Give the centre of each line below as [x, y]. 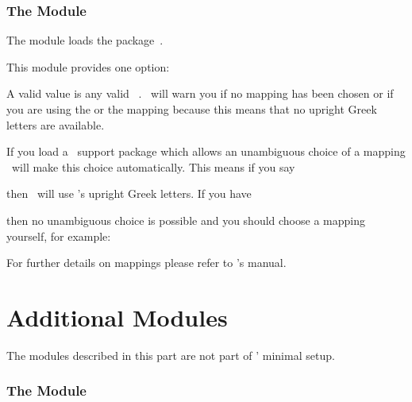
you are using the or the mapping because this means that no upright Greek [192, 109]
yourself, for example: [59, 236]
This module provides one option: [88, 66]
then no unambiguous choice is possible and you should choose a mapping [186, 220]
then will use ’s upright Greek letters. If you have [129, 193]
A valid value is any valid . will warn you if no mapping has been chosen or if [200, 93]
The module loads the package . [85, 40]
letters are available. [56, 124]
